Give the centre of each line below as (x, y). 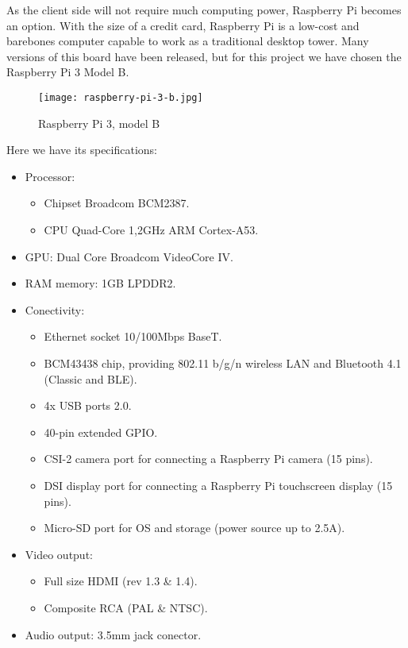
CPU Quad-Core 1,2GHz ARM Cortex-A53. (151, 229)
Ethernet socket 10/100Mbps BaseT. (133, 336)
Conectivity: (55, 309)
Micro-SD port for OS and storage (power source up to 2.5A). (194, 528)
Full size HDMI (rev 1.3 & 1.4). (121, 581)
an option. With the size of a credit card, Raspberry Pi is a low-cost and (183, 25)
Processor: (50, 176)
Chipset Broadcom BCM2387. (117, 203)
